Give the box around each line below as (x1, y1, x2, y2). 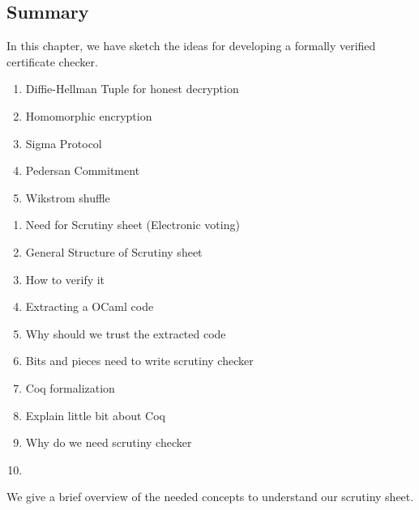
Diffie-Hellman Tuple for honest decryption (25, 80, 239, 97)
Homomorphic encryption (25, 107, 152, 124)
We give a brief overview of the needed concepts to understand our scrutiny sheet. (6, 488, 414, 505)
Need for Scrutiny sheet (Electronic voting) (25, 216, 240, 233)
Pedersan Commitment (25, 162, 140, 179)
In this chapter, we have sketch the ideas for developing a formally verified (6, 37, 376, 54)
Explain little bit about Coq (25, 406, 165, 423)
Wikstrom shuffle (25, 189, 110, 206)
